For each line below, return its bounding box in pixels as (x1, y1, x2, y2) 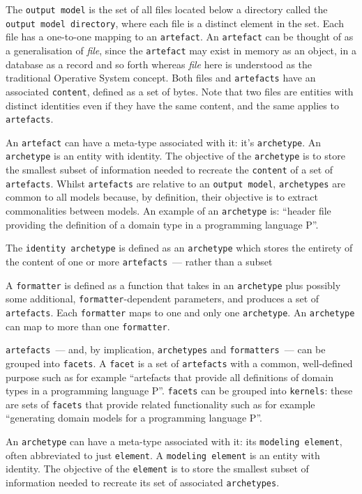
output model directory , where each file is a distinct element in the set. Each (6, 15, 344, 30)
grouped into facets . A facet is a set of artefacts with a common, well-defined (6, 355, 353, 370)
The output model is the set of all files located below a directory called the (6, 2, 328, 16)
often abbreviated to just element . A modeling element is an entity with (6, 447, 320, 462)
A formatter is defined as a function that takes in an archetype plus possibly (6, 277, 341, 292)
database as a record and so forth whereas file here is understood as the (6, 56, 312, 71)
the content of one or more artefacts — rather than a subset (6, 254, 273, 268)
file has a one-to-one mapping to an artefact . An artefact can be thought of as (6, 29, 354, 44)
